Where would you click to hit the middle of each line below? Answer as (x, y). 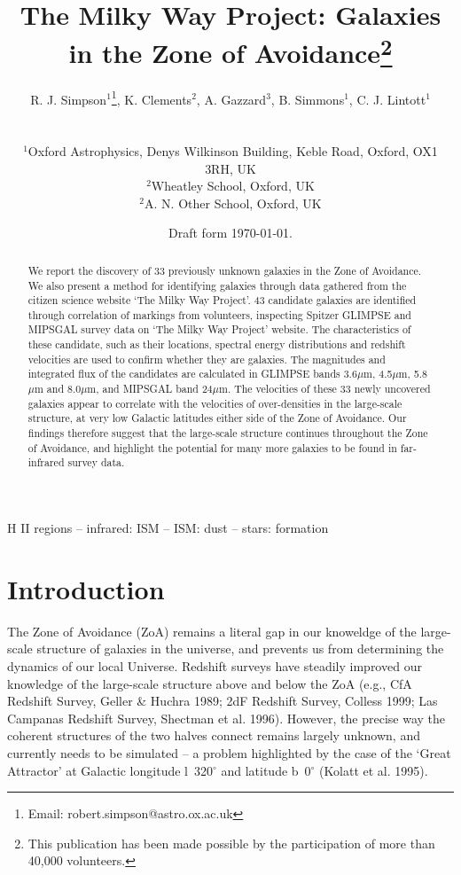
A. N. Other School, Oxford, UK (233, 203)
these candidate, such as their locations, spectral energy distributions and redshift (217, 344)
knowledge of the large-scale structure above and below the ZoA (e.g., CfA (210, 683)
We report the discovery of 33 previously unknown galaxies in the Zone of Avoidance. (225, 270)
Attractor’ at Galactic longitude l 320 (110, 770)
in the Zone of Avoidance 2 (230, 51)
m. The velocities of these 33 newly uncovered (325, 389)
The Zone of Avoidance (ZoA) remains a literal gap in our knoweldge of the (212, 631)
